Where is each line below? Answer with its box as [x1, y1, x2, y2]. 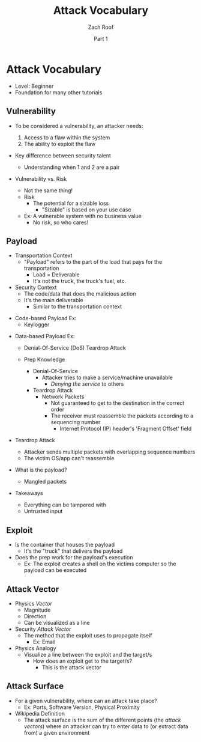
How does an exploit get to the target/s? [32, 657, 133, 664]
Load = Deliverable [32, 271, 80, 278]
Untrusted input [23, 508, 63, 515]
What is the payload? [14, 466, 67, 473]
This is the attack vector [41, 663, 102, 671]
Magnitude [23, 606, 51, 613]
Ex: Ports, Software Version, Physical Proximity [23, 704, 140, 711]
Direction [23, 612, 47, 619]
